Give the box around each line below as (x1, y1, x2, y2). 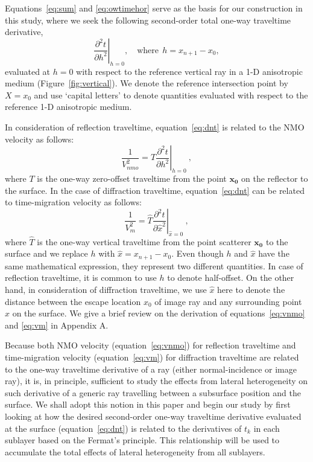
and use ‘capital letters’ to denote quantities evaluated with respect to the (34, 88, 308, 101)
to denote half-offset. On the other (167, 271, 294, 284)
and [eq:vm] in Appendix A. (5, 318, 109, 331)
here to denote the (217, 283, 285, 295)
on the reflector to (241, 172, 308, 184)
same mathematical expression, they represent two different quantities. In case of (5, 259, 303, 272)
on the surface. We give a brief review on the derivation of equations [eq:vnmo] (12, 307, 305, 319)
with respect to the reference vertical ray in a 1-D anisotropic (76, 65, 303, 77)
